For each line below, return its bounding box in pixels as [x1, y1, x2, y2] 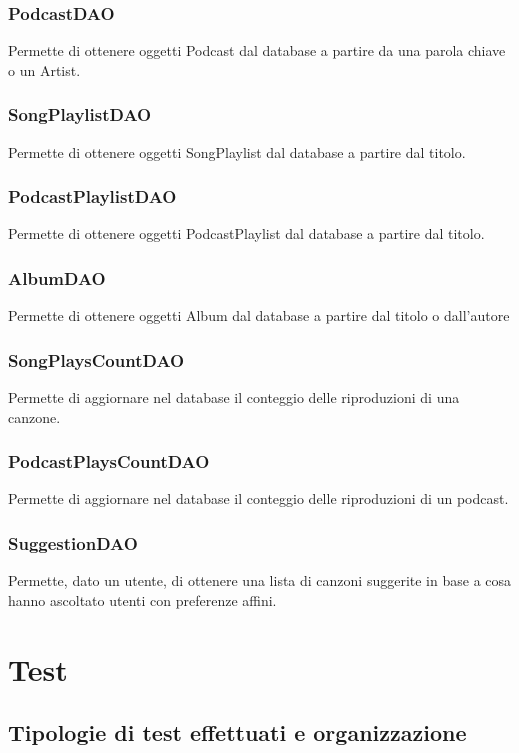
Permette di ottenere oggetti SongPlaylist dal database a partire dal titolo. [8, 141, 466, 162]
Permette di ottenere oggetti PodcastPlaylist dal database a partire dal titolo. [8, 223, 485, 244]
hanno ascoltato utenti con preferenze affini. [8, 589, 277, 610]
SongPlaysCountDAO [8, 347, 185, 372]
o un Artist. [8, 59, 81, 80]
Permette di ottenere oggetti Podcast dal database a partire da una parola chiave [8, 40, 506, 61]
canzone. [8, 406, 61, 427]
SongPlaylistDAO [8, 102, 152, 127]
